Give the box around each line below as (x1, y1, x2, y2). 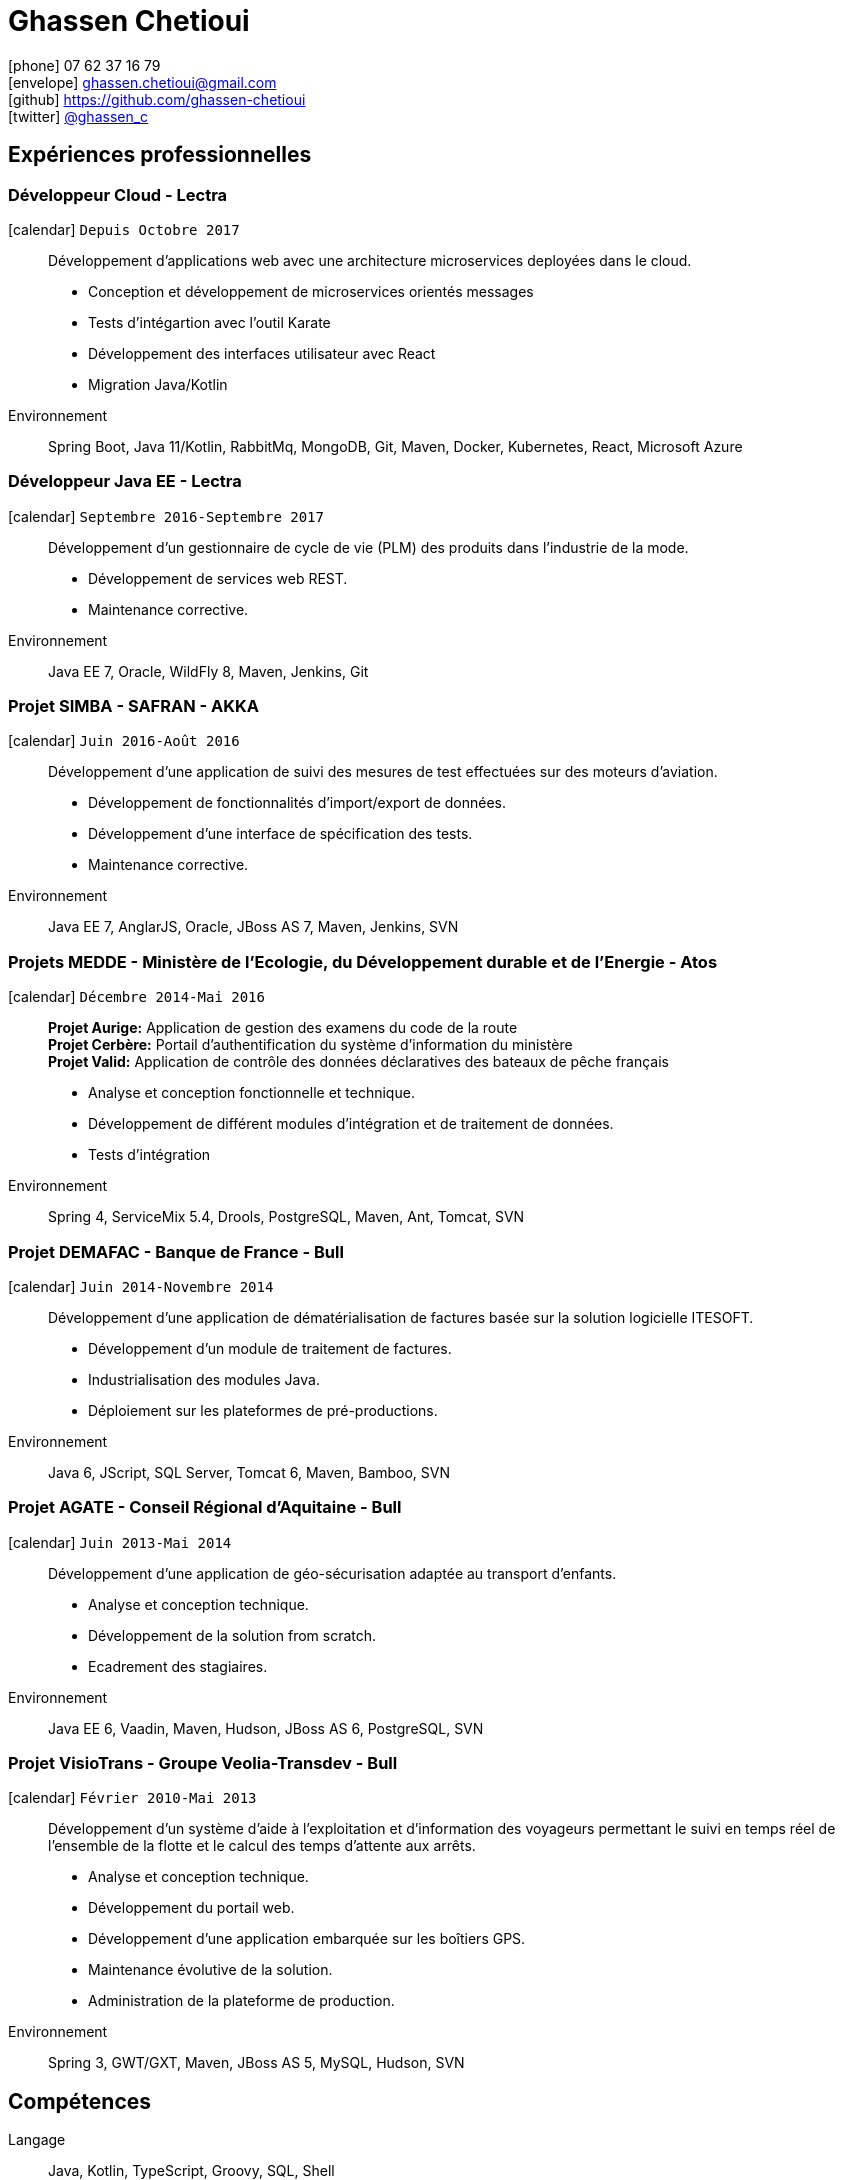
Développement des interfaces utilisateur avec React (88, 344, 436, 362)
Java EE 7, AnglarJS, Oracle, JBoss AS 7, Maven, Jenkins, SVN (48, 918, 459, 936)
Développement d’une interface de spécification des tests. (88, 825, 473, 843)
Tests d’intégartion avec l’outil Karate (88, 313, 331, 331)
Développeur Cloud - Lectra (8, 184, 228, 205)
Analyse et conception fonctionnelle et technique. (88, 1084, 415, 1102)
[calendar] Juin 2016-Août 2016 (8, 732, 240, 750)
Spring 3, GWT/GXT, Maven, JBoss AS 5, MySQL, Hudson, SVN (48, 2054, 465, 2072)
